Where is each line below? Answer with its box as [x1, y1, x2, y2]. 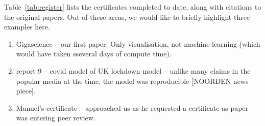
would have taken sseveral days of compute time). [16, 48, 172, 59]
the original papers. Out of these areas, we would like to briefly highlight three [4, 11, 250, 22]
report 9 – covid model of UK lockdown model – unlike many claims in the [16, 65, 251, 76]
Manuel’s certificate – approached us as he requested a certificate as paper [16, 102, 249, 113]
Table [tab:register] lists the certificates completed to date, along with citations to [4, 2, 261, 12]
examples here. [4, 21, 50, 32]
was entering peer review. [16, 112, 95, 123]
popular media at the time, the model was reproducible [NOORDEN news [16, 75, 249, 86]
